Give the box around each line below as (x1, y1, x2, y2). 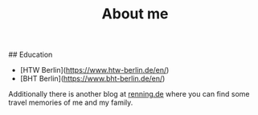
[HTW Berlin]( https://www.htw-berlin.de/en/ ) (19, 65, 170, 75)
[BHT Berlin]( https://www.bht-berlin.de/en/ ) (19, 73, 166, 84)
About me (101, 5, 169, 23)
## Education (8, 50, 53, 60)
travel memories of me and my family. (8, 97, 133, 108)
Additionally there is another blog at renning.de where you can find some (8, 89, 250, 99)
